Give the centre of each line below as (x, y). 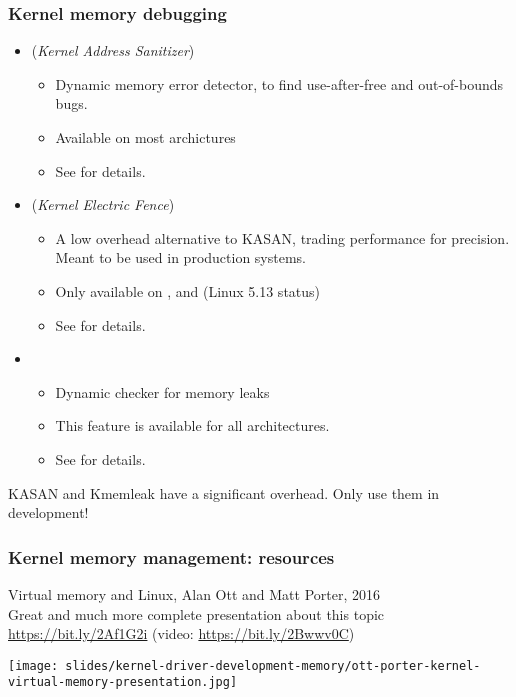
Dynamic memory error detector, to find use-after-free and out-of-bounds (279, 83)
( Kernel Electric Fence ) (103, 204)
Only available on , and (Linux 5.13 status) (188, 290)
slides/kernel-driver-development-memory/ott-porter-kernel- (273, 665)
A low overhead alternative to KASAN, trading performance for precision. (282, 237)
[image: (33, 665)
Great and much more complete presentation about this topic (196, 613)
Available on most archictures (145, 137)
